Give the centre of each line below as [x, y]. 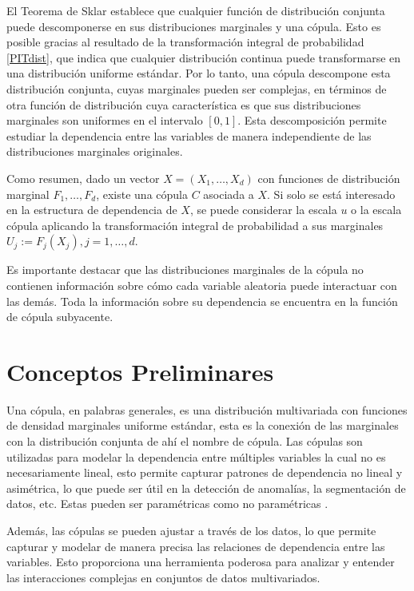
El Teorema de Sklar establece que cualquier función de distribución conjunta [196, 10]
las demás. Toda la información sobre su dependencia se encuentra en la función [202, 301]
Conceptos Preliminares [140, 371]
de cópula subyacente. [60, 317]
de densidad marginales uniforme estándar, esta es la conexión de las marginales [203, 425]
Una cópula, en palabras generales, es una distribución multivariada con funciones [207, 409]
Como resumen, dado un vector [83, 178]
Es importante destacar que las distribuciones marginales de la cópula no [185, 270]
